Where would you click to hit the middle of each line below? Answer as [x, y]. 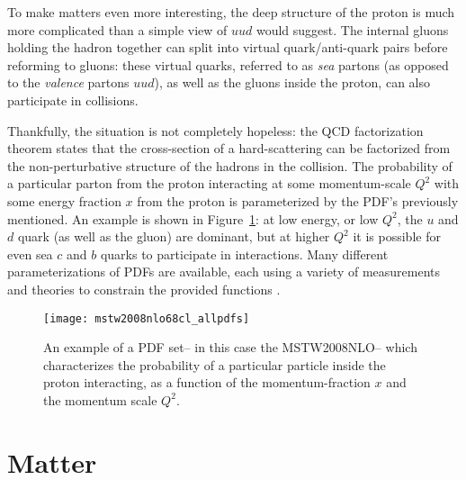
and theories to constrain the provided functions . [144, 289]
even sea [30, 254]
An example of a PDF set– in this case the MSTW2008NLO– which [230, 347]
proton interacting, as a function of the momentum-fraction [207, 382]
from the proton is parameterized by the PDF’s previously [298, 200]
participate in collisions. [73, 100]
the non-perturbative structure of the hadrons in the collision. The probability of [230, 165]
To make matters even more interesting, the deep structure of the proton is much [231, 12]
